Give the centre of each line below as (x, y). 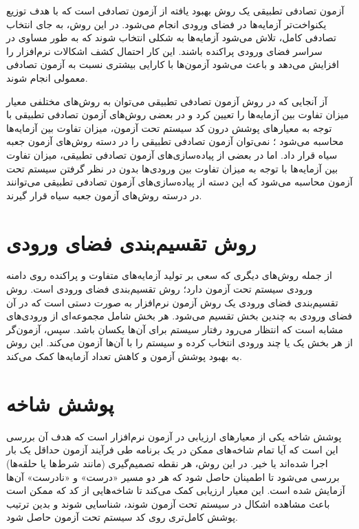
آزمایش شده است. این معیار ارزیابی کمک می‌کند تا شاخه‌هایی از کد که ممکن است (176, 490)
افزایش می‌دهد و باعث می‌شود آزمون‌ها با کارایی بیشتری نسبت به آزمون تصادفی (173, 64)
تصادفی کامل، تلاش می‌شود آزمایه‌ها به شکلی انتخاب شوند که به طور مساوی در (171, 37)
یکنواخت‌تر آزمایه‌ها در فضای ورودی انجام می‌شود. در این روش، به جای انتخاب (166, 24)
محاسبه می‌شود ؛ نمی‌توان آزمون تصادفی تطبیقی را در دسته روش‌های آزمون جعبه (175, 141)
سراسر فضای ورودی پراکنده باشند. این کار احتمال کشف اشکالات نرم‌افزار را (164, 50)
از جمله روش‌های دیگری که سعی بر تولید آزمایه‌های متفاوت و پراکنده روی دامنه (169, 275)
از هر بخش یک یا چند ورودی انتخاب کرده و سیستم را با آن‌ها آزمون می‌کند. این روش (179, 342)
